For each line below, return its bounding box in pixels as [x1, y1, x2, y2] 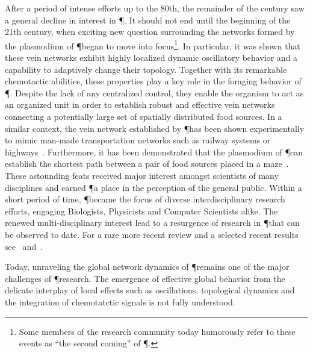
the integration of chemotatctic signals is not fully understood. [5, 295, 235, 308]
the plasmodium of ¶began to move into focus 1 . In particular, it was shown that [5, 37, 300, 52]
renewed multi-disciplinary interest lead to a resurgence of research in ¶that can [5, 216, 300, 229]
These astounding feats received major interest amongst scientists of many [5, 169, 279, 181]
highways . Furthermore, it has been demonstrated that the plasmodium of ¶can [5, 145, 303, 158]
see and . [5, 240, 43, 252]
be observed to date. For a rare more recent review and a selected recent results [5, 228, 299, 240]
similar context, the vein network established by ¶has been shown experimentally [5, 122, 305, 134]
